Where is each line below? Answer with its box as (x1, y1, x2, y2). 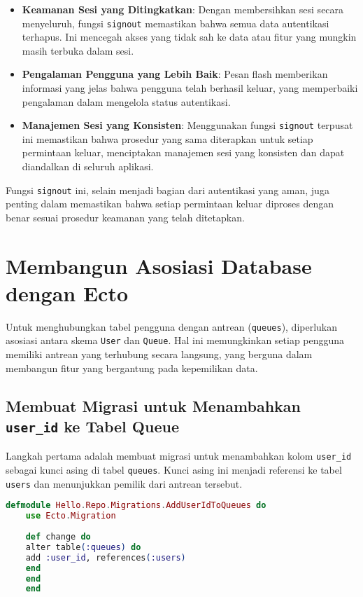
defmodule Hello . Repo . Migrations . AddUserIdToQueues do (6, 500, 266, 511)
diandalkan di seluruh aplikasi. (22, 159, 154, 174)
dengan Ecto (6, 278, 129, 307)
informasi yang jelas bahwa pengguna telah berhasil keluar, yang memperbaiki (22, 81, 358, 95)
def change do (25, 532, 91, 542)
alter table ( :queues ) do (25, 542, 141, 552)
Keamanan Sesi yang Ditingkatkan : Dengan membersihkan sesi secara (22, 2, 344, 16)
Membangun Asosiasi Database (6, 251, 312, 280)
